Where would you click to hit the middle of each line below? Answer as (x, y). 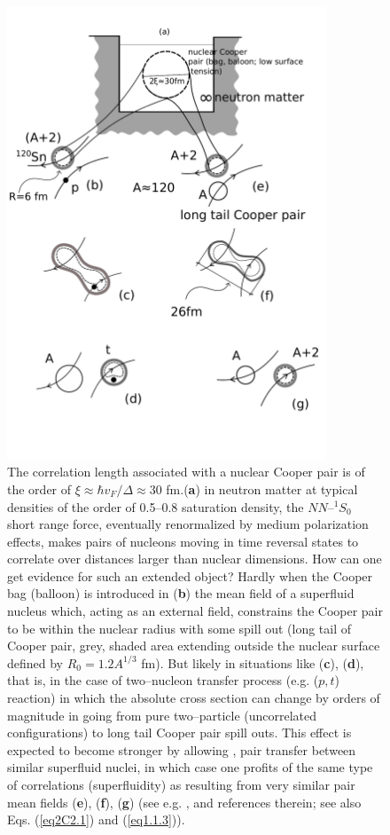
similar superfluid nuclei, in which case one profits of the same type (190, 767)
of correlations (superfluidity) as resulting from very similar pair (181, 784)
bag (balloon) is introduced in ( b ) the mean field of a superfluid (181, 593)
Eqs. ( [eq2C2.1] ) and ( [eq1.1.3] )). (96, 819)
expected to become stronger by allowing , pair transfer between (182, 749)
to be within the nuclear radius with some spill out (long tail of (179, 628)
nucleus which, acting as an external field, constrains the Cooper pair (195, 611)
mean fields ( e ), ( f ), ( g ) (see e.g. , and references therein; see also (184, 802)
